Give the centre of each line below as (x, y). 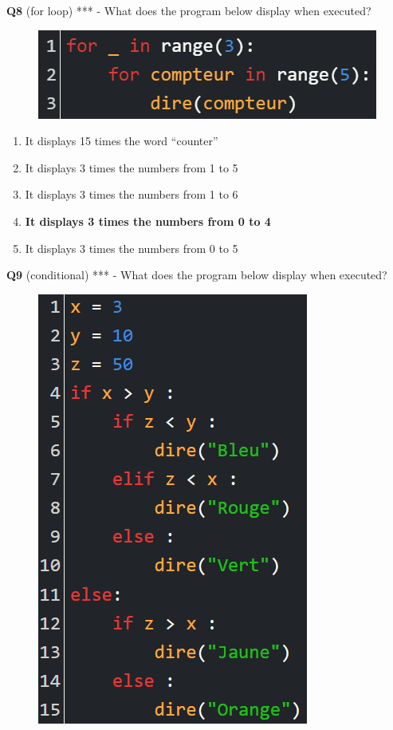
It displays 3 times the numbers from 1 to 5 (132, 167)
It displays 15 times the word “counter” (122, 141)
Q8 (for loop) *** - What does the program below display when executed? (189, 10)
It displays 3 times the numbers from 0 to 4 (148, 221)
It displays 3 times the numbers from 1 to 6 (132, 194)
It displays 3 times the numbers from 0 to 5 (132, 248)
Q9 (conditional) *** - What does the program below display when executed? (197, 275)
